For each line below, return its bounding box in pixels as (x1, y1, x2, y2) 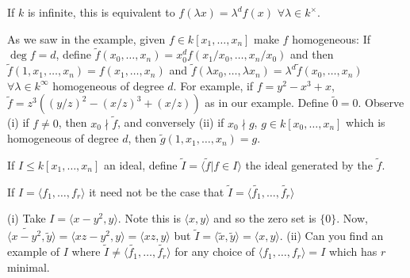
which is (346, 114, 385, 131)
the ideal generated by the (245, 157, 373, 173)
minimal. (7, 258, 50, 275)
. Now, (336, 210, 368, 227)
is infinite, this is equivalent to (27, 4, 175, 20)
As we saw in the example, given (7, 30, 166, 47)
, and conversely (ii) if (117, 114, 224, 131)
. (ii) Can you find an (279, 227, 384, 244)
